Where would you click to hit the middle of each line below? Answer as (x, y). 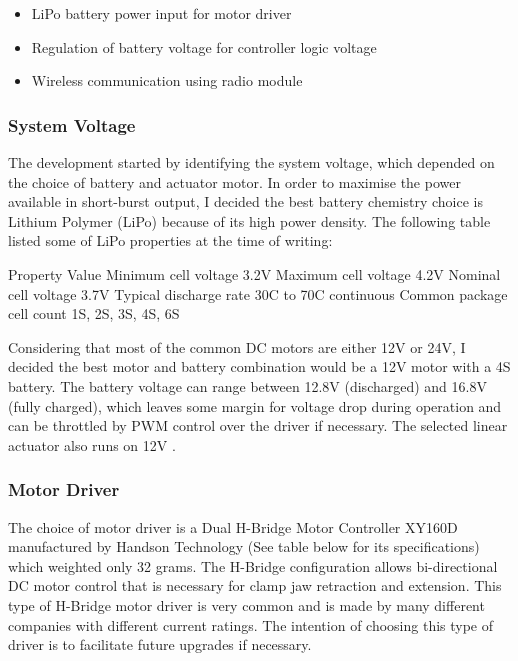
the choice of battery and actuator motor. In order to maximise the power (234, 181)
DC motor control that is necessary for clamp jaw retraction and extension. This (255, 585)
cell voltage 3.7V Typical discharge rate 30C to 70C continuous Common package (258, 293)
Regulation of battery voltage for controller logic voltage (204, 46)
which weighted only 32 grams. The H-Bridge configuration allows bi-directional (253, 565)
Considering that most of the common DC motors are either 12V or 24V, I (237, 346)
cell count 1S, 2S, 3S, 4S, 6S (94, 313)
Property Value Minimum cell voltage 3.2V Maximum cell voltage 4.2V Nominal (254, 273)
